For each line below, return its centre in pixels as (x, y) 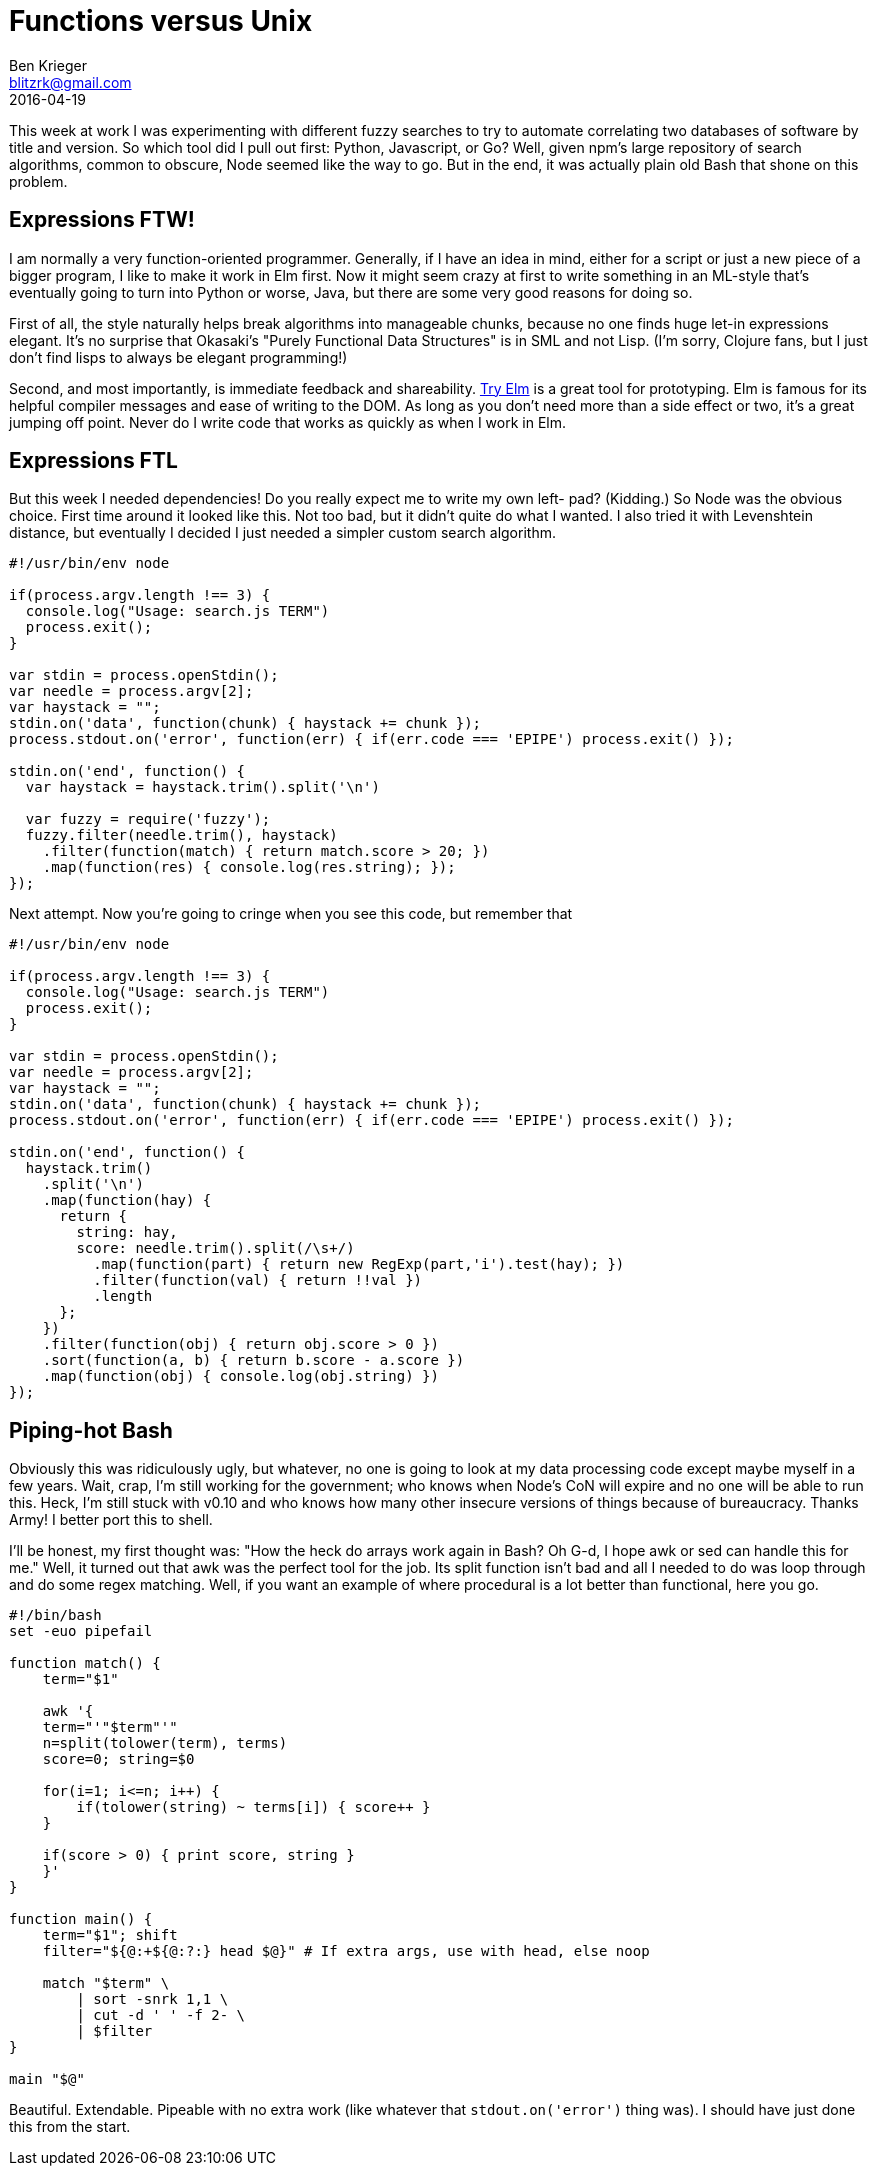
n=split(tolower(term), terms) (165, 1743)
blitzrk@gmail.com (70, 82)
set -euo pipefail (81, 1631)
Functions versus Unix (161, 21)
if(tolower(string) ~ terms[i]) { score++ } (253, 1807)
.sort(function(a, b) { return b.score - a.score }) (253, 1360)
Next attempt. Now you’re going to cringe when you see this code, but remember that (291, 914)
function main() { (81, 1919)
